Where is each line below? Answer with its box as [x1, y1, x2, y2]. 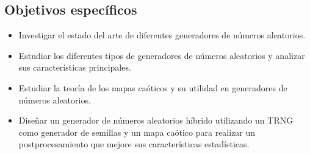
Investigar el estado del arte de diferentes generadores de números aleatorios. [18, 29, 306, 41]
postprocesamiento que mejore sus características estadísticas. [18, 138, 250, 150]
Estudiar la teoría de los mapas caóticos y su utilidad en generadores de [18, 81, 287, 94]
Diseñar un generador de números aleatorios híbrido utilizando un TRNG [18, 114, 294, 127]
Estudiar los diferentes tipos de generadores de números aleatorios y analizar [18, 49, 305, 61]
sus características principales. [18, 61, 131, 74]
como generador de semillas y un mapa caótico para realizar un [18, 125, 256, 138]
